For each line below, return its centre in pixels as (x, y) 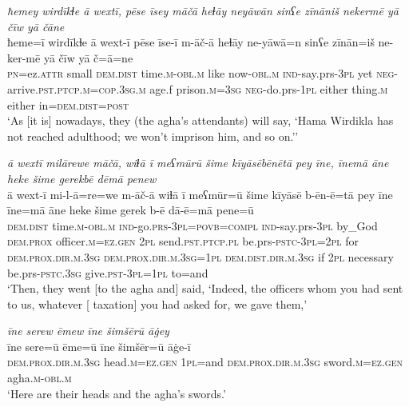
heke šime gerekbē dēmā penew (82, 178)
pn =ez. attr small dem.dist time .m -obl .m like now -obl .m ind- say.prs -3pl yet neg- (203, 73)
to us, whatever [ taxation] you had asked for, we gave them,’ (157, 303)
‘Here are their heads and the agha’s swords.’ (117, 393)
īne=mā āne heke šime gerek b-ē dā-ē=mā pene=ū (131, 210)
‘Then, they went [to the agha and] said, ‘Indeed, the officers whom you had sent (205, 288)
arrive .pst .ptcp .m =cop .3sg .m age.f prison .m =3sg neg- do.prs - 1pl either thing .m (198, 88)
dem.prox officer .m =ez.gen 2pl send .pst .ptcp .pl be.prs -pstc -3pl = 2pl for (183, 241)
